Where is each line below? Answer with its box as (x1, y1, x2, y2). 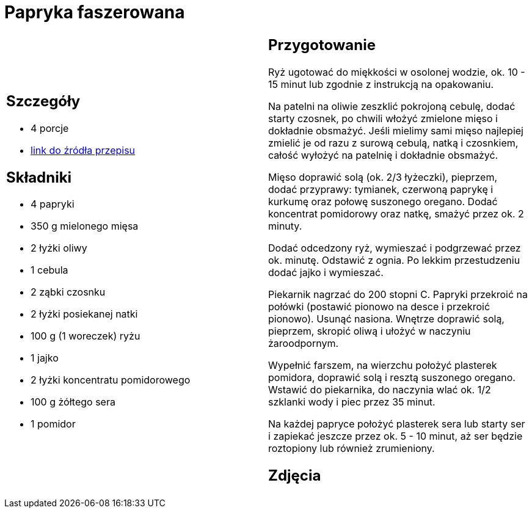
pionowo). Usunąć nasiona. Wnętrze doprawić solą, (268, 312, 505, 325)
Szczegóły (6, 92, 81, 110)
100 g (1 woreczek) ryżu (31, 330, 140, 343)
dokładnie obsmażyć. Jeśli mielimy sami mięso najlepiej (268, 124, 523, 137)
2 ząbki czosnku (31, 286, 106, 299)
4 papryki (31, 198, 75, 211)
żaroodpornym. (268, 337, 339, 349)
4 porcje (31, 122, 69, 134)
